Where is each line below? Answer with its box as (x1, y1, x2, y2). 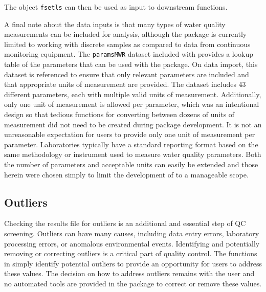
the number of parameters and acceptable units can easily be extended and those (4, 159, 258, 170)
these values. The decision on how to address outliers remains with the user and (4, 268, 255, 279)
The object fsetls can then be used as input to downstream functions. (4, 2, 228, 12)
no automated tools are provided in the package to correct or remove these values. (4, 278, 262, 288)
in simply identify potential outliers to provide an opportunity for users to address (4, 258, 262, 268)
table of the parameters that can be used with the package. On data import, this (4, 59, 258, 70)
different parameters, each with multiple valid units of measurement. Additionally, (4, 88, 261, 99)
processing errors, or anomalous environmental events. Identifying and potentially (4, 238, 260, 249)
